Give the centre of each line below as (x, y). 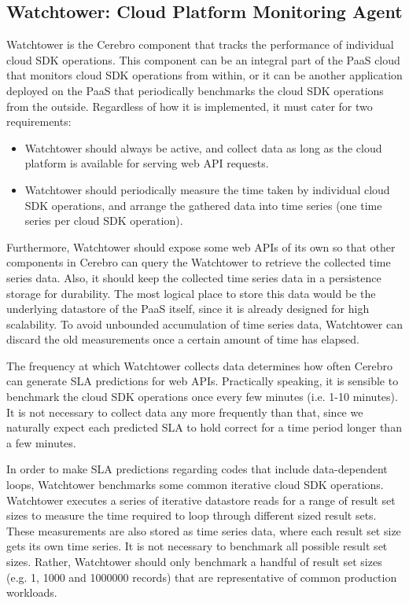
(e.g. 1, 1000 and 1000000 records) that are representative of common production (202, 577)
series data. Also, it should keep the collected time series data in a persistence (194, 277)
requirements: (39, 121)
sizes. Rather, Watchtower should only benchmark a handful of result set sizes (194, 562)
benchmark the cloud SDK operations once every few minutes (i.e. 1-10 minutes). (202, 397)
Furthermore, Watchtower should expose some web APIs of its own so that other (201, 246)
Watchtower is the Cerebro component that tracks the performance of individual (200, 44)
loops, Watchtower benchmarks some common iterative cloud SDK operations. (195, 485)
